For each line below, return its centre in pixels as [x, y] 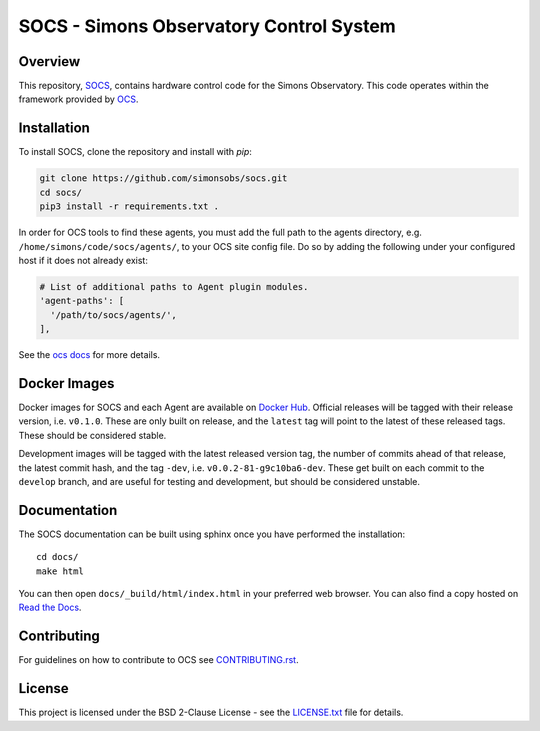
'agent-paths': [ [82, 301]
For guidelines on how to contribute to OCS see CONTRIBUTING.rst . [158, 660]
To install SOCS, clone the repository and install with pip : [135, 152]
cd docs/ [57, 557]
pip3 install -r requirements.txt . [129, 206]
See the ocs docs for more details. [89, 355]
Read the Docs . [50, 607]
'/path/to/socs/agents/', [113, 314]
